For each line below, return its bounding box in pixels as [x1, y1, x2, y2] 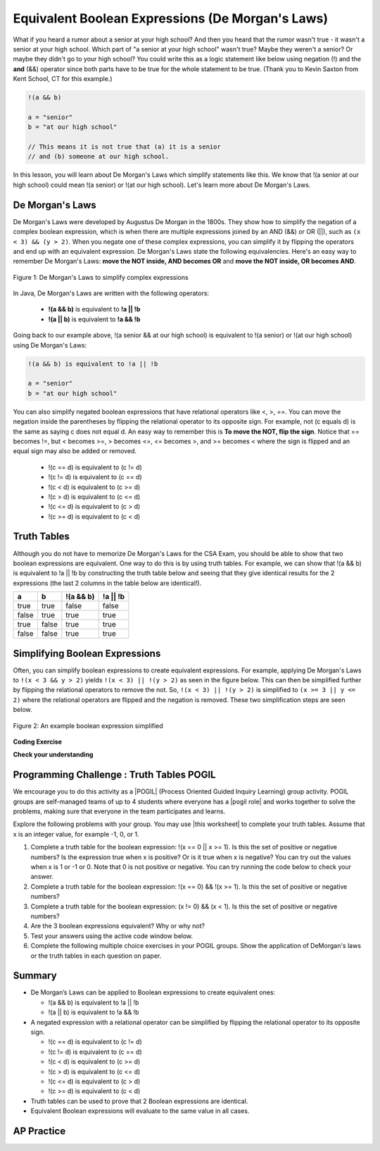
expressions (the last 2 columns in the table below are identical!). [13, 579, 202, 587]
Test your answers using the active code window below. [30, 931, 194, 940]
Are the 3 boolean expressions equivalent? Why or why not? [30, 922, 205, 930]
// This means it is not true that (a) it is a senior [27, 143, 221, 151]
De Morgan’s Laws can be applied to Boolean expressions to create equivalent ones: [30, 988, 276, 997]
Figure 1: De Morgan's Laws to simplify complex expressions [13, 273, 189, 281]
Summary [13, 970, 57, 982]
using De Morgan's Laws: [13, 340, 87, 349]
